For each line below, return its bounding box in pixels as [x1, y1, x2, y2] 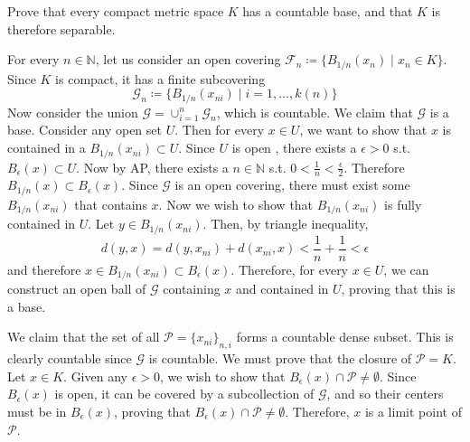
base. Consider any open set [7, 120, 162, 139]
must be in [7, 402, 67, 420]
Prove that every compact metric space [7, 2, 224, 20]
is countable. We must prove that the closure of [148, 349, 412, 368]
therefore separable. [7, 19, 116, 38]
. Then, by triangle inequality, [202, 214, 369, 233]
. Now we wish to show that [158, 194, 314, 213]
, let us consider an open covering [95, 50, 281, 69]
